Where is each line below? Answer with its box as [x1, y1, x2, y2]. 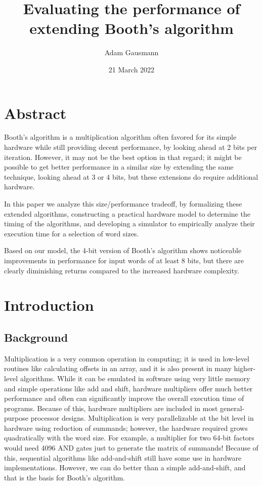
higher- [234, 363, 256, 374]
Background [4, 329, 68, 345]
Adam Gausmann [104, 47, 159, 58]
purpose [4, 413, 28, 423]
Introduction [4, 295, 94, 315]
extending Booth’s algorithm [29, 18, 234, 38]
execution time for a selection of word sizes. [4, 228, 139, 238]
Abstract [4, 102, 67, 123]
